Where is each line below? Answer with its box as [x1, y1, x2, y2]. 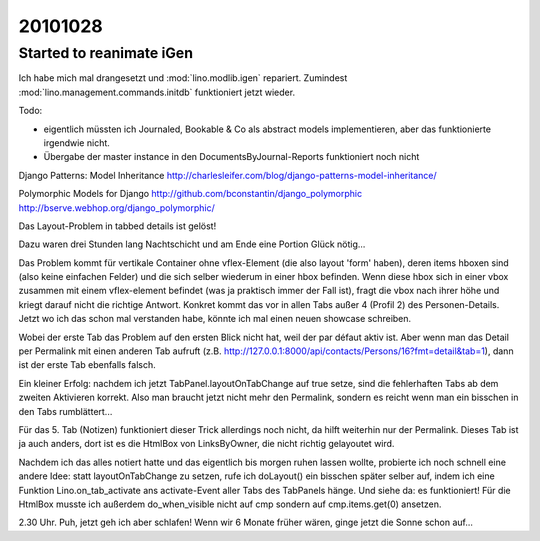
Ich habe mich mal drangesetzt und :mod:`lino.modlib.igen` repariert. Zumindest [18, 72, 348, 84]
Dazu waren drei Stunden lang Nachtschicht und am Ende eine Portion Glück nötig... [18, 238, 366, 250]
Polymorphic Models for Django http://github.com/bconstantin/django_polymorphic [18, 188, 363, 200]
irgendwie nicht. [43, 136, 110, 149]
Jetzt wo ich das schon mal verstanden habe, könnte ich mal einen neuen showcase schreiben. [18, 313, 412, 325]
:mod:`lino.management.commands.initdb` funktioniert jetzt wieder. [18, 86, 295, 98]
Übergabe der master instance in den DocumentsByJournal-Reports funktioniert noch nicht [43, 151, 420, 163]
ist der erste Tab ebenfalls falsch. [18, 359, 157, 371]
